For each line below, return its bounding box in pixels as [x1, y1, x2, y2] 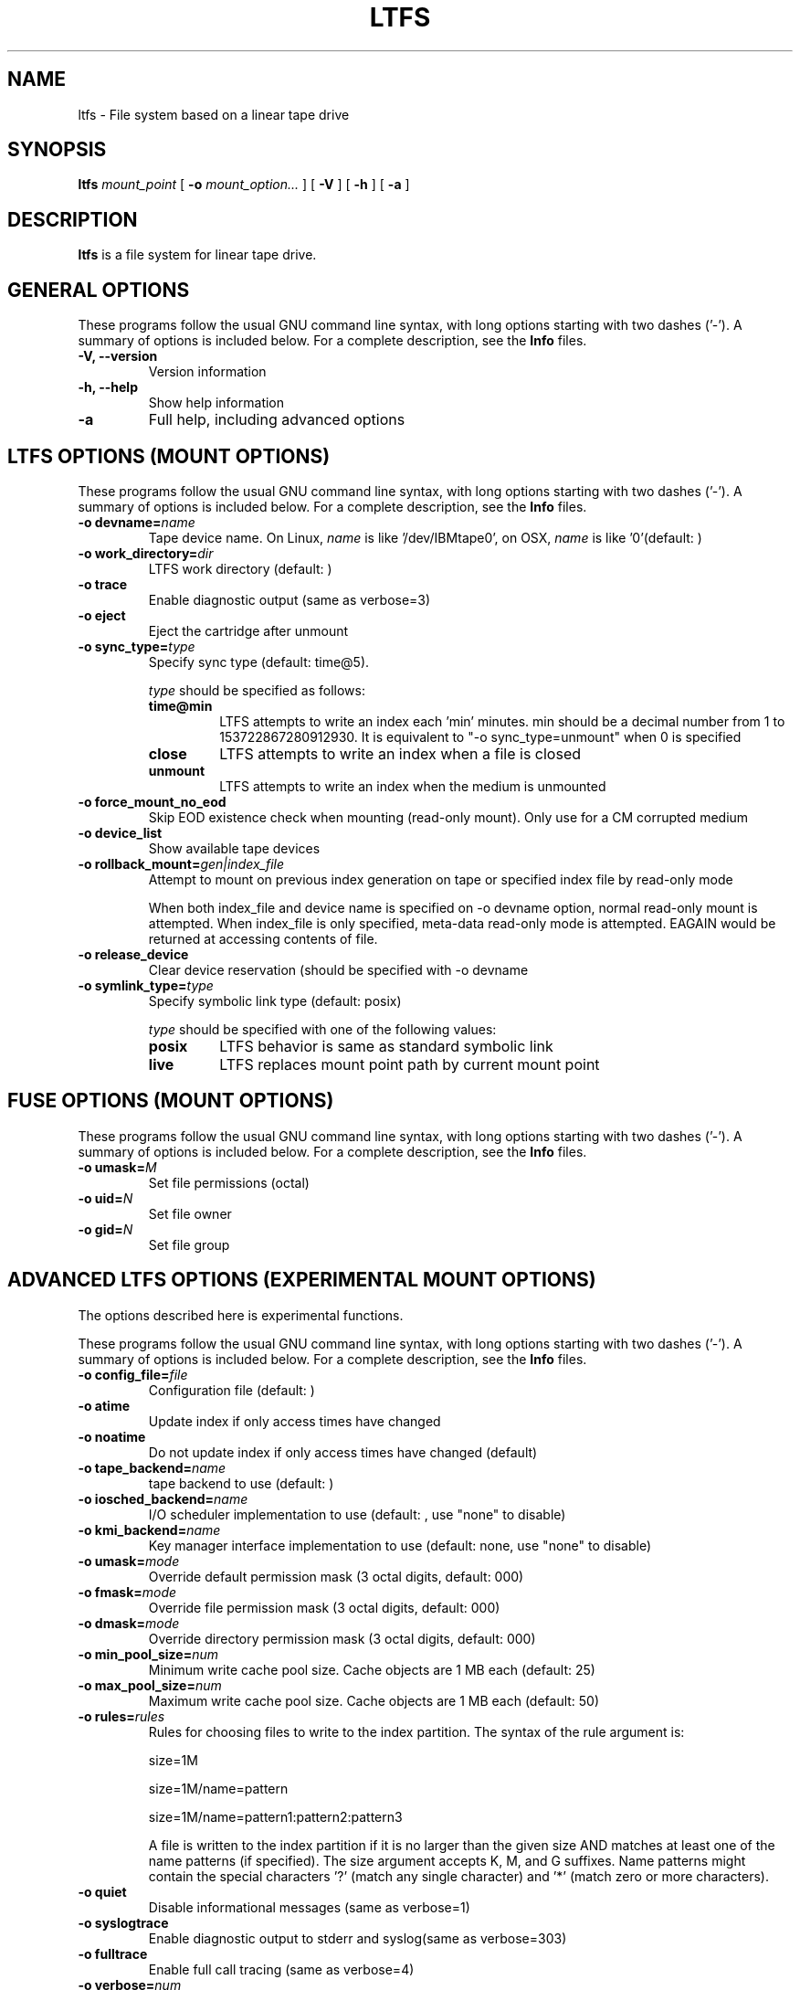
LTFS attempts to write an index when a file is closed [219, 744, 582, 763]
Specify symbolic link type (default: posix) [148, 992, 402, 1009]
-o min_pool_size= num [78, 1646, 219, 1662]
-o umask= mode [78, 1552, 180, 1569]
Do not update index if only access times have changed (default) [148, 1444, 538, 1460]
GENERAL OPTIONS [7, 278, 190, 302]
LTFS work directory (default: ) [148, 560, 332, 577]
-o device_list [78, 824, 163, 841]
